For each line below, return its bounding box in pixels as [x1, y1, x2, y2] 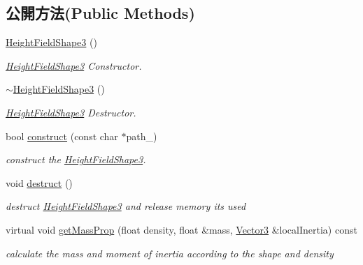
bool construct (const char [6, 128, 118, 143]
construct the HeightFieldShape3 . [6, 152, 146, 167]
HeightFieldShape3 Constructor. [6, 58, 142, 73]
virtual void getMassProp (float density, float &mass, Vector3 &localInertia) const [6, 222, 357, 236]
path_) [126, 128, 157, 143]
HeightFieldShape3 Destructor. [6, 105, 136, 119]
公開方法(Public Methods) [6, 2, 195, 24]
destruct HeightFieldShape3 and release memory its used [6, 199, 246, 213]
